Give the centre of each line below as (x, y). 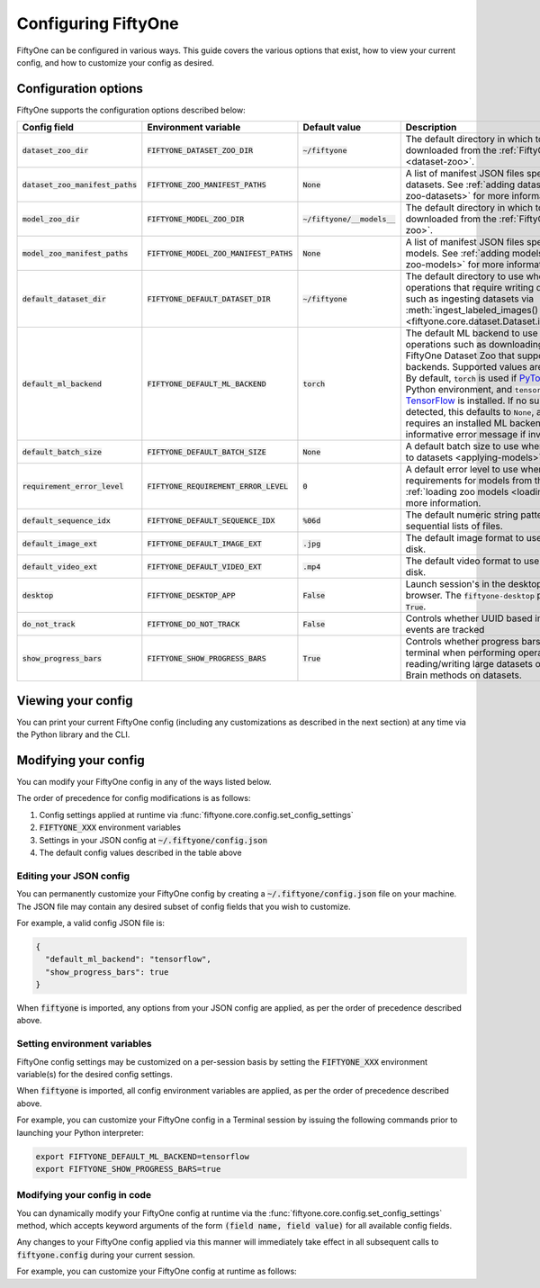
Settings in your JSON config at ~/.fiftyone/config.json (153, 840)
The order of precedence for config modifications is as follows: (134, 798)
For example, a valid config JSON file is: (91, 923)
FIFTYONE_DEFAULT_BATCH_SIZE (207, 451)
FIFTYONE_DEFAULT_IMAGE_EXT (205, 543)
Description (431, 128)
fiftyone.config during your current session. (106, 1255)
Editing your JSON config (73, 876)
